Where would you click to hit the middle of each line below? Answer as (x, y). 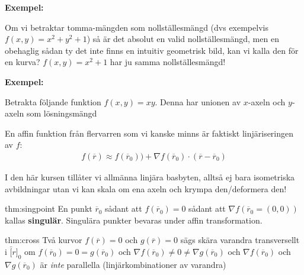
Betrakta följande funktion (53, 101)
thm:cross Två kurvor (44, 240)
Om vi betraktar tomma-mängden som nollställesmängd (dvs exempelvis (137, 27)
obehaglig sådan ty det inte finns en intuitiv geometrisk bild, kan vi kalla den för (152, 50)
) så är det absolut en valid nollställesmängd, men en (183, 39)
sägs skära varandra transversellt (240, 240)
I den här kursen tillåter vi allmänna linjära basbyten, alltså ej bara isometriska (150, 177)
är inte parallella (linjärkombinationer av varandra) (133, 264)
